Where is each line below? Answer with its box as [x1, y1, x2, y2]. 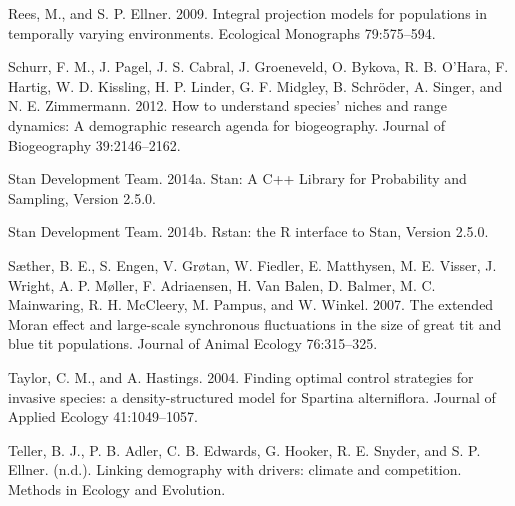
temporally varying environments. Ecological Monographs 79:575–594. [8, 22, 436, 43]
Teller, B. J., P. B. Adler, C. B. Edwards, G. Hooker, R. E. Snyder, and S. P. [8, 439, 481, 460]
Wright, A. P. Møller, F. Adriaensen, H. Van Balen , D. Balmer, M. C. [8, 274, 436, 295]
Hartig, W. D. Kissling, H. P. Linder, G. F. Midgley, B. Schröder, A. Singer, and [8, 75, 503, 96]
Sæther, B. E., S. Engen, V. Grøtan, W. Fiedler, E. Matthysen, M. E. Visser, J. [8, 254, 497, 275]
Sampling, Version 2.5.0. [8, 187, 156, 208]
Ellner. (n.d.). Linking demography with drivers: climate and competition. [8, 459, 462, 480]
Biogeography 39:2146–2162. [8, 134, 181, 155]
